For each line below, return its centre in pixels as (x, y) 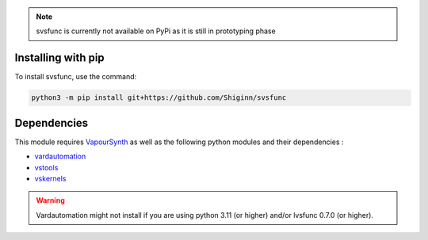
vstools (46, 167)
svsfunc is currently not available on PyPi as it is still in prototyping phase (156, 31)
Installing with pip (59, 58)
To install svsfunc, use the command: (76, 77)
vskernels (50, 178)
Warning (50, 200)
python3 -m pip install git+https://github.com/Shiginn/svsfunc (159, 98)
